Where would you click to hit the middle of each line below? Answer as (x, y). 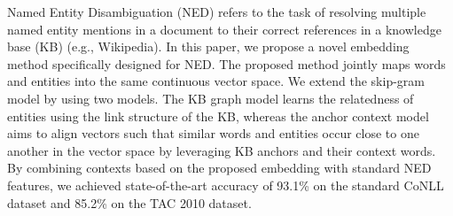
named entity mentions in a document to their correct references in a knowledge (224, 29)
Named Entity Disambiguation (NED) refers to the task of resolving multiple (217, 12)
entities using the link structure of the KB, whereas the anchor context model (218, 116)
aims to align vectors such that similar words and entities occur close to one (213, 133)
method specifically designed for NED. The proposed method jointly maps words (226, 63)
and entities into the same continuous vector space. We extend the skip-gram (216, 81)
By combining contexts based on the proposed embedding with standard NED (219, 168)
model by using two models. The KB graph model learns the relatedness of (211, 98)
